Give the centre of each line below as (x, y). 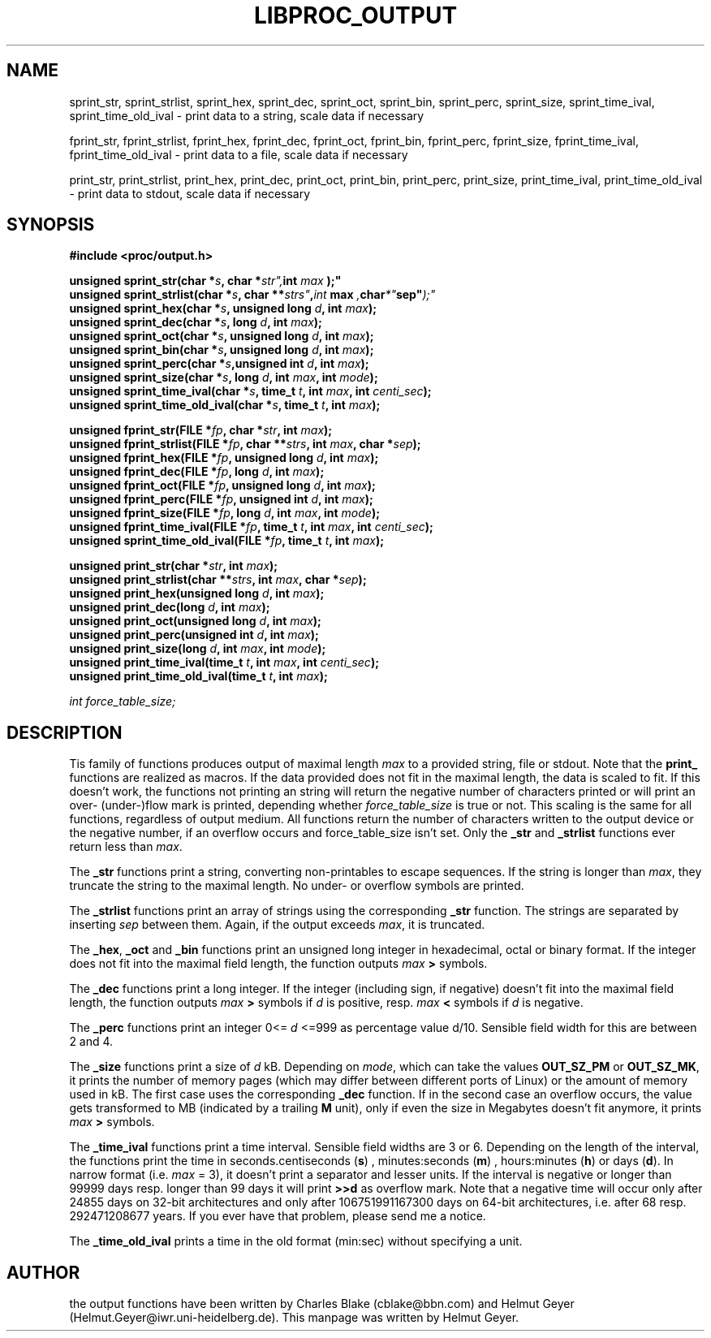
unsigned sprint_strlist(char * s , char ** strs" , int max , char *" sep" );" (252, 295)
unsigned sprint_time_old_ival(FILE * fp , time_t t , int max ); (226, 541)
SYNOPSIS (51, 225)
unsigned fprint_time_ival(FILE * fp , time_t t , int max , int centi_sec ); (251, 527)
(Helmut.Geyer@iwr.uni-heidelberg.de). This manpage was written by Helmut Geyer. (294, 1318)
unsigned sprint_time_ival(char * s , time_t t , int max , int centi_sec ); (250, 391)
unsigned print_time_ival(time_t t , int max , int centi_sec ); (224, 663)
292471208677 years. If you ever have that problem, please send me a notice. (278, 1216)
